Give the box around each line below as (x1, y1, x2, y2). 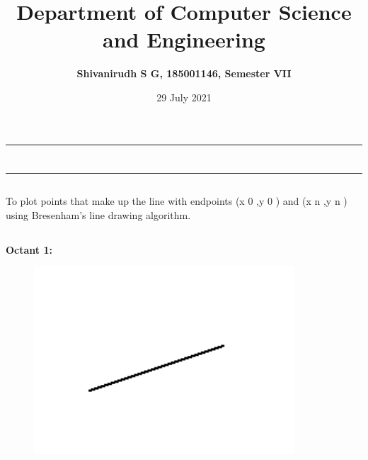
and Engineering (103, 25, 265, 54)
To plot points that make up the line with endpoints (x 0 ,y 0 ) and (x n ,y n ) (6, 193, 347, 208)
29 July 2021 (156, 89, 212, 104)
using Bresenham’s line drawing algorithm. (6, 207, 191, 222)
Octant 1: (6, 242, 52, 257)
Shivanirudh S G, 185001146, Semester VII (76, 66, 292, 81)
